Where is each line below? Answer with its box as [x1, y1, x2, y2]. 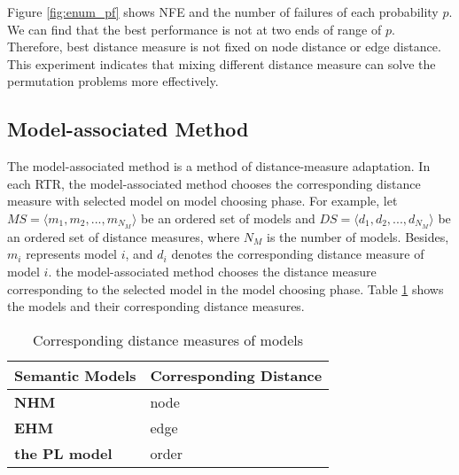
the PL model [14, 442, 113, 463]
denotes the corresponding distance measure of [171, 245, 424, 263]
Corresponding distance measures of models [33, 329, 304, 350]
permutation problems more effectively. [7, 72, 219, 90]
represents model [26, 245, 118, 263]
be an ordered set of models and [141, 208, 315, 227]
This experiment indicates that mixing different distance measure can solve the [7, 54, 436, 73]
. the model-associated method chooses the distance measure [48, 262, 377, 280]
